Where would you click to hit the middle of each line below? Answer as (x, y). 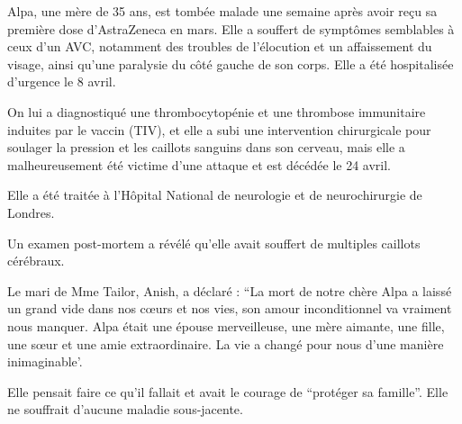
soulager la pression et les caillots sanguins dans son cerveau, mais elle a (206, 147)
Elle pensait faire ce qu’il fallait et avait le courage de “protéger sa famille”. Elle (228, 391)
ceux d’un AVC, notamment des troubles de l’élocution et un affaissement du (220, 46)
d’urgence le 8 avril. (62, 81)
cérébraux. (36, 261)
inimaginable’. (45, 361)
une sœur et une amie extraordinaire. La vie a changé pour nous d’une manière (226, 343)
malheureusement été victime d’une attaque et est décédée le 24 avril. (199, 164)
